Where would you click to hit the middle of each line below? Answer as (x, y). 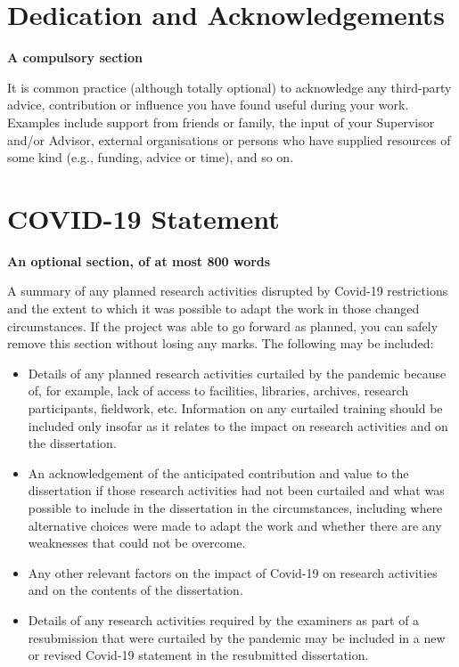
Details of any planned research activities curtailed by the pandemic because (237, 373)
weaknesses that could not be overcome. (137, 543)
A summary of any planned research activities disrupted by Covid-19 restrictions (228, 291)
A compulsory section (75, 57)
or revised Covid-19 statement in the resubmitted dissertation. (198, 655)
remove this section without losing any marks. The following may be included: (221, 343)
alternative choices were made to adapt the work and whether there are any (235, 525)
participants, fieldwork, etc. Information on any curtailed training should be (235, 407)
